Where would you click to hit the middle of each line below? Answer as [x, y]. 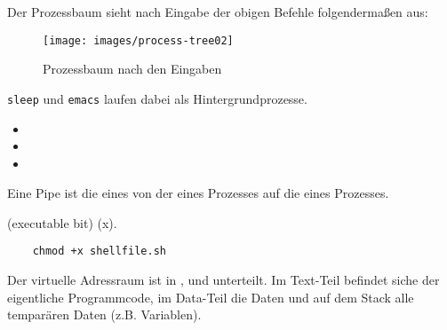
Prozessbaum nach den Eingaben [132, 69]
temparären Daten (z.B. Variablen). [104, 314]
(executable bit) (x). [62, 222]
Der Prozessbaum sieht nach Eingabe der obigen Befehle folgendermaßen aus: [218, 12]
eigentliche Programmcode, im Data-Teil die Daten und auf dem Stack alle [211, 297]
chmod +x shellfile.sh [99, 251]
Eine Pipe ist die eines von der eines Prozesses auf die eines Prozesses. [198, 193]
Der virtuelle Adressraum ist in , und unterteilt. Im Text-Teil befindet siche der [223, 280]
